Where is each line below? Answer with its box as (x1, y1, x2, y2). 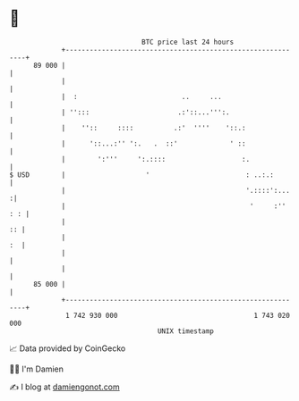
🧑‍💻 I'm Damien (9, 363, 64, 374)
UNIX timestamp (157, 326, 215, 336)
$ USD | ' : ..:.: (9, 170, 275, 180)
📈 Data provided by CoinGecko (9, 343, 126, 354)
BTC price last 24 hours (141, 38, 235, 46)
